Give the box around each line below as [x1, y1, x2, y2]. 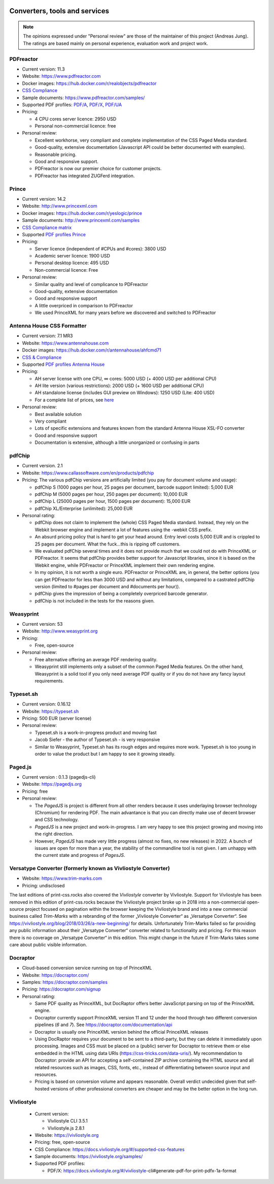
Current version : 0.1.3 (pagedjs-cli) [22, 774, 96, 780]
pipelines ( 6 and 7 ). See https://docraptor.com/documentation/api [35, 1021, 173, 1028]
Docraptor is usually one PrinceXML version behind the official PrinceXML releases [35, 1029, 209, 1035]
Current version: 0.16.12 [22, 701, 71, 707]
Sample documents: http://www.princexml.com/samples [22, 217, 140, 223]
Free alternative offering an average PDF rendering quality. [35, 656, 158, 662]
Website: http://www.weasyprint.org [22, 628, 98, 634]
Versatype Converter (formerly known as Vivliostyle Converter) [9, 865, 170, 872]
